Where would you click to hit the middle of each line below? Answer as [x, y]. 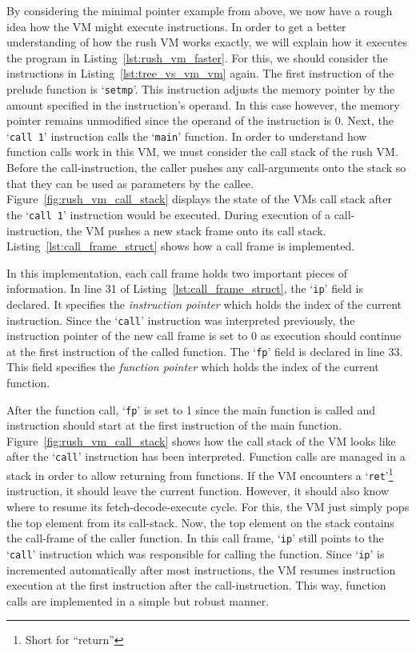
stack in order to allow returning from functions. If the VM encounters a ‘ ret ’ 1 [200, 474]
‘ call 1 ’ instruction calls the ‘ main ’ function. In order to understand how [187, 136]
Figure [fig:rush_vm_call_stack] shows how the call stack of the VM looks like [201, 440]
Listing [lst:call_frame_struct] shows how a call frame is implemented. [181, 246]
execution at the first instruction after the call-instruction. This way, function [196, 585]
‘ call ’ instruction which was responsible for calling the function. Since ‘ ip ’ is [196, 553]
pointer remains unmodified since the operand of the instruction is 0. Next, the [200, 120]
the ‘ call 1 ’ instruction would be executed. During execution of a [168, 214]
